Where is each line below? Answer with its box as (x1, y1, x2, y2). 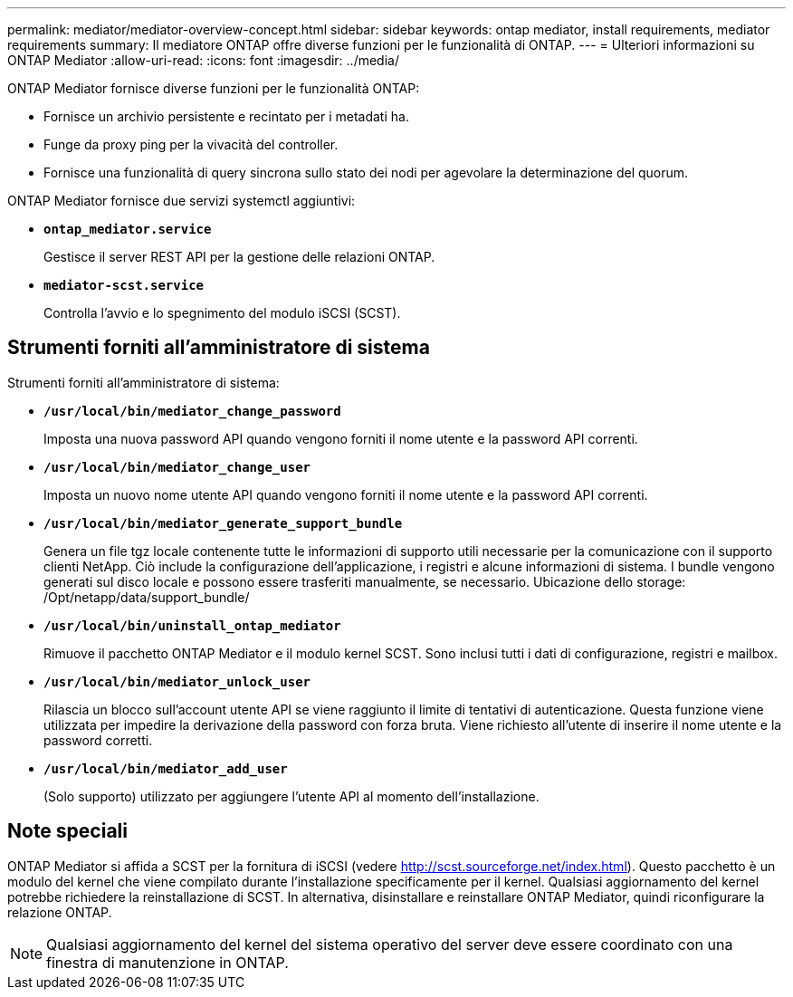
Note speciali (7, 820, 128, 843)
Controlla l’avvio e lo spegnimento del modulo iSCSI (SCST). (43, 305, 401, 321)
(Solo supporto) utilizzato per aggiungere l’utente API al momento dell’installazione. (43, 788, 540, 804)
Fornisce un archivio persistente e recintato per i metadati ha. (43, 109, 409, 124)
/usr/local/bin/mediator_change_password (43, 403, 341, 418)
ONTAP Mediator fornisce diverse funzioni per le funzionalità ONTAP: (7, 81, 420, 96)
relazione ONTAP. (7, 904, 112, 920)
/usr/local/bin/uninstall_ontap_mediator (43, 618, 341, 633)
